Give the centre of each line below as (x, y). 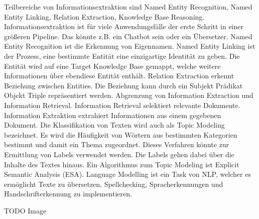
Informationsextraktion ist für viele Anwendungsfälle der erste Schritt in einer (124, 26)
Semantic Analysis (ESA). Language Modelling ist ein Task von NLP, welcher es (127, 174)
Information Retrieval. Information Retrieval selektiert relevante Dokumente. (122, 105)
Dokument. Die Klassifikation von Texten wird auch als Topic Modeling (114, 125)
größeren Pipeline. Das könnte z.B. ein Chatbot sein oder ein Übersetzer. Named (128, 36)
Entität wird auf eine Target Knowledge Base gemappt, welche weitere (112, 66)
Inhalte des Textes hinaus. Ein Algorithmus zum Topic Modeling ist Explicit (122, 164)
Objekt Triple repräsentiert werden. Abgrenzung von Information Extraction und (129, 95)
